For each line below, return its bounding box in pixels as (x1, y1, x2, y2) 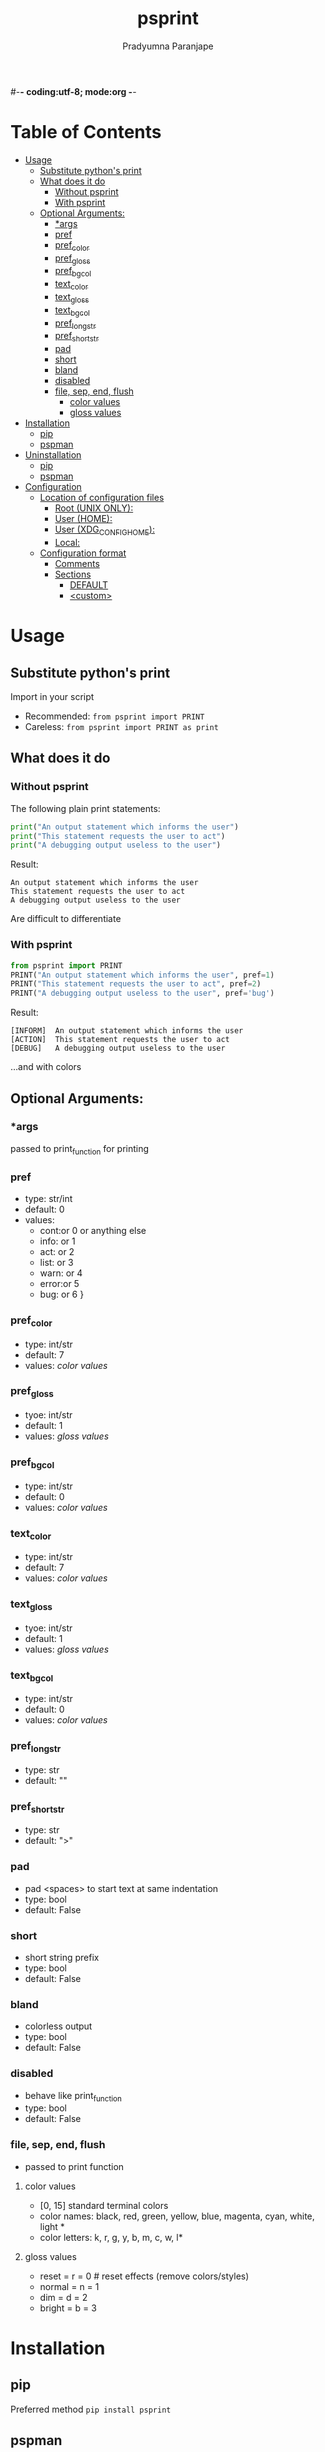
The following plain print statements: (10, 802, 161, 814)
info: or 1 (39, 1235, 76, 1247)
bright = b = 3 (39, 2302, 97, 2314)
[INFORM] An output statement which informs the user (10, 1026, 244, 1036)
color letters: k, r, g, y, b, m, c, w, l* (39, 2231, 183, 2243)
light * (39, 2220, 65, 2232)
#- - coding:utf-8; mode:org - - (10, 85, 137, 97)
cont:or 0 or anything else (39, 1224, 147, 1236)
